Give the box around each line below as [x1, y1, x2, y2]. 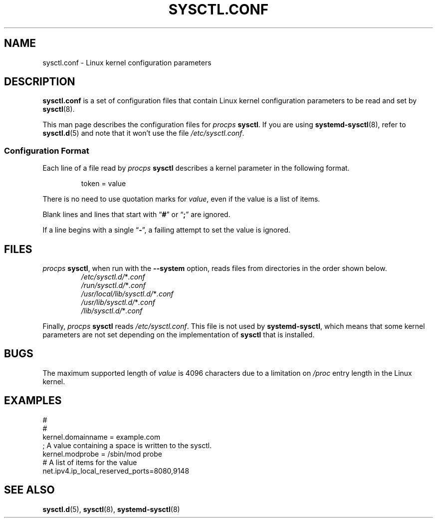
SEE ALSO [4, 484, 55, 497]
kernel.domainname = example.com [42, 432, 161, 441]
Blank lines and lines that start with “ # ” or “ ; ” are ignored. [42, 210, 230, 219]
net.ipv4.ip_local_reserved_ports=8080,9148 [42, 466, 190, 475]
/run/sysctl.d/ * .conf [81, 281, 146, 290]
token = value [81, 179, 126, 188]
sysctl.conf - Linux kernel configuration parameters [42, 58, 212, 67]
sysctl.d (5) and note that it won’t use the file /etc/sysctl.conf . [42, 129, 244, 138]
